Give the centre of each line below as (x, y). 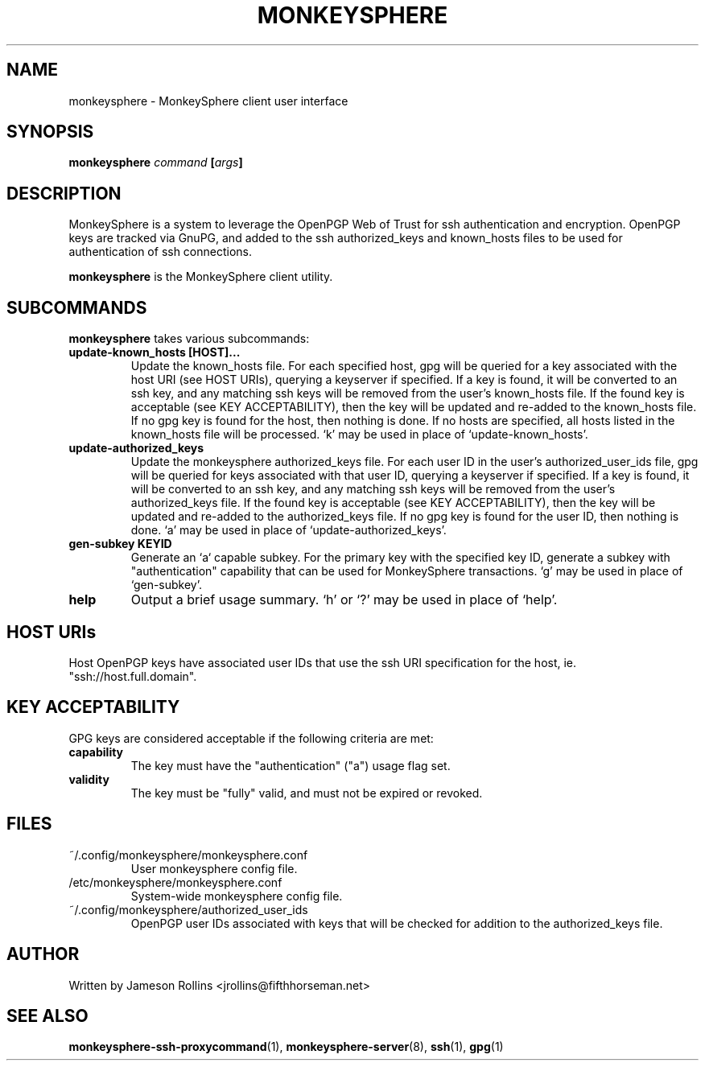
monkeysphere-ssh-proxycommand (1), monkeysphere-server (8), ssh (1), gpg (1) (286, 1047)
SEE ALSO (47, 1016)
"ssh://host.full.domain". (133, 676)
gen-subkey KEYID (120, 544)
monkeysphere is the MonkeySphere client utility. (201, 277)
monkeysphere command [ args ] (156, 163)
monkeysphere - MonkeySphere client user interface (208, 101)
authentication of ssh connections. (161, 252)
